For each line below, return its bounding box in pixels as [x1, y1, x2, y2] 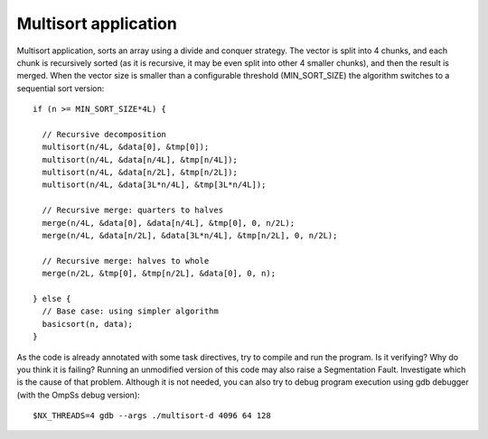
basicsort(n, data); [42, 319, 134, 329]
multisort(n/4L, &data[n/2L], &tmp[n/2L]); [42, 167, 239, 178]
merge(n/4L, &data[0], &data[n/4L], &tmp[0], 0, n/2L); [42, 218, 296, 228]
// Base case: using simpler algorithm [42, 306, 219, 316]
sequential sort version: [16, 82, 105, 94]
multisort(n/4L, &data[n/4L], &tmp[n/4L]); [42, 154, 239, 164]
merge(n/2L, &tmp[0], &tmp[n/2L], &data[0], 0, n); [42, 268, 276, 279]
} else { [33, 294, 71, 304]
